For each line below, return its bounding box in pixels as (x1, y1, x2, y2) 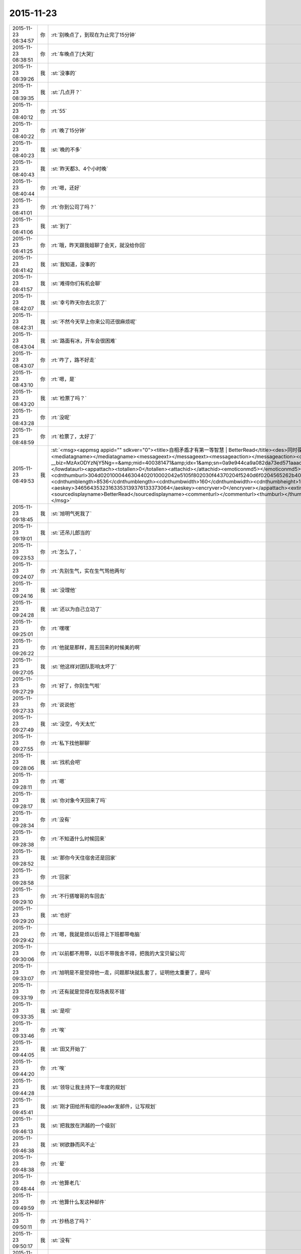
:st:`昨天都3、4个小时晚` (51, 165, 108, 172)
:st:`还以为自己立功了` (51, 605, 102, 612)
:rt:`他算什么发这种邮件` (51, 1198, 106, 1205)
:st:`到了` (51, 222, 72, 229)
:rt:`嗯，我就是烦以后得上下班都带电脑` (51, 930, 141, 937)
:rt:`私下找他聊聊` (51, 739, 91, 746)
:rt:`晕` (51, 1160, 66, 1167)
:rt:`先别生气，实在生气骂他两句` (51, 567, 126, 574)
